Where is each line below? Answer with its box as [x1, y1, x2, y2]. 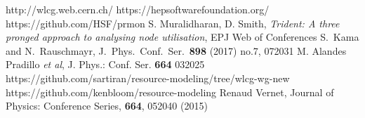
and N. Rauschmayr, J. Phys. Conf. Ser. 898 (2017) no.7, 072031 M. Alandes [6, 43, 347, 58]
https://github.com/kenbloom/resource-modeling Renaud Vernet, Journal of [6, 84, 334, 99]
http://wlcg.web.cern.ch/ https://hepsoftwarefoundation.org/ [6, 2, 270, 16]
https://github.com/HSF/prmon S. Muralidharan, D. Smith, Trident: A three [6, 15, 340, 30]
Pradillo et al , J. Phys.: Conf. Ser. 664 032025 [6, 57, 205, 72]
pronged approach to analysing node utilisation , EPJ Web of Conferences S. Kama [6, 29, 359, 44]
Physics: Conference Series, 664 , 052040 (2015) [6, 98, 208, 113]
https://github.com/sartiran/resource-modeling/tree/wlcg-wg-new [6, 70, 290, 85]
